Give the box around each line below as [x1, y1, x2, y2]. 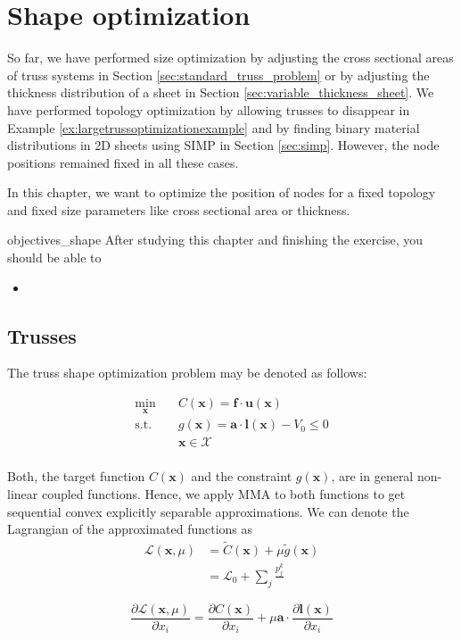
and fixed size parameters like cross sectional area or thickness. [7, 200, 350, 219]
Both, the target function [7, 467, 145, 486]
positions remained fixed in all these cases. [7, 153, 239, 171]
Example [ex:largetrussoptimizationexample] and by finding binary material [7, 118, 420, 137]
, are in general [331, 467, 414, 486]
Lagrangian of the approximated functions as [7, 519, 253, 538]
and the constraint [191, 467, 292, 486]
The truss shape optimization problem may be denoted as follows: [7, 363, 367, 382]
